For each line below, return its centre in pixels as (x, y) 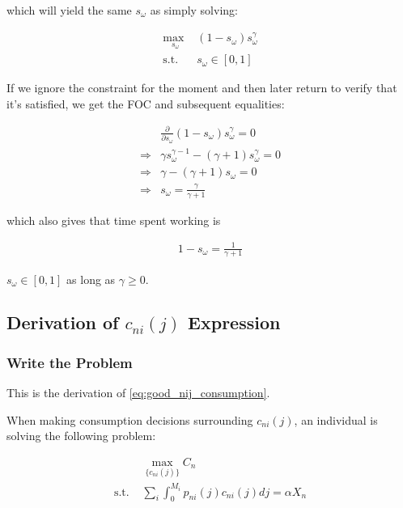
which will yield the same (69, 10)
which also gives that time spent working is (114, 220)
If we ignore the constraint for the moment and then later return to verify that (202, 88)
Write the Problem (70, 362)
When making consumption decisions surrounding (130, 419)
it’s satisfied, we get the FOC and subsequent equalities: (146, 103)
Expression (234, 322)
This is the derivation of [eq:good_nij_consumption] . (138, 393)
